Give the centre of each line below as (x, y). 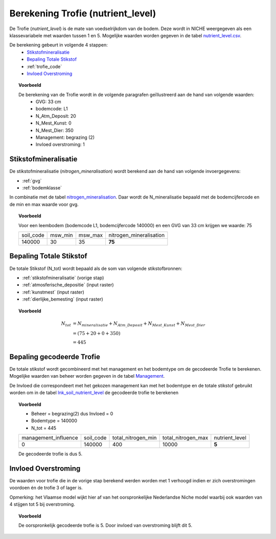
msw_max (91, 235)
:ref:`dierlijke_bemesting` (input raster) (63, 299)
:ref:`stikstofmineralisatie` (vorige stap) (63, 278)
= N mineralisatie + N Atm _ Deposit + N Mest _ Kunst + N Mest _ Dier (139, 324)
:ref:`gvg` (32, 181)
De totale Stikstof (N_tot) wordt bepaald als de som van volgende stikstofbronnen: (96, 268)
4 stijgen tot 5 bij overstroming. (42, 504)
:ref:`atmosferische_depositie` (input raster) (68, 285)
